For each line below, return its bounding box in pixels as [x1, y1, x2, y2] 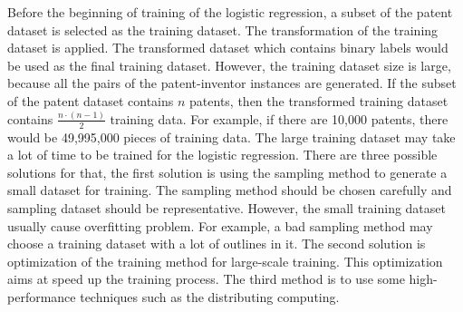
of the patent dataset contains [7, 91, 174, 110]
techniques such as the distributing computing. [80, 288, 340, 307]
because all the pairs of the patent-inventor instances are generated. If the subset [7, 73, 457, 93]
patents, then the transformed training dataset [189, 91, 449, 110]
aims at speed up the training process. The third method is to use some [7, 269, 405, 288]
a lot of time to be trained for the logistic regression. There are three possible [7, 145, 438, 164]
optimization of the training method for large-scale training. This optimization [7, 251, 443, 270]
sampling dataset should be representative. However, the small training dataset [7, 199, 446, 218]
